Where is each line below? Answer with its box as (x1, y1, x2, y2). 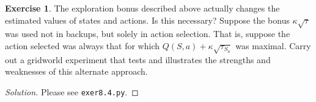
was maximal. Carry (235, 39, 311, 52)
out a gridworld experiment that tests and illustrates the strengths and (5, 53, 271, 66)
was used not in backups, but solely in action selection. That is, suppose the (5, 27, 290, 40)
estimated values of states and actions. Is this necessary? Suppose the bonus (5, 13, 290, 26)
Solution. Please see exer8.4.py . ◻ (5, 85, 139, 98)
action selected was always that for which (5, 39, 160, 52)
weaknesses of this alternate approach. (5, 65, 148, 78)
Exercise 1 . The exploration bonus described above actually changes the (5, 2, 280, 14)
